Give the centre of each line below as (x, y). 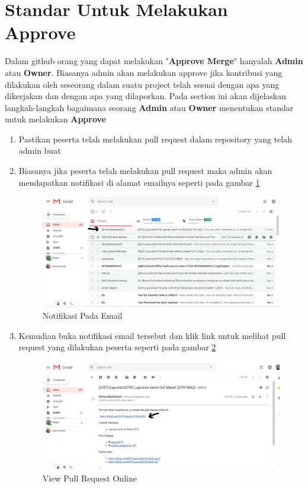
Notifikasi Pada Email (82, 316)
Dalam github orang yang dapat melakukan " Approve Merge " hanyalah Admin (154, 61)
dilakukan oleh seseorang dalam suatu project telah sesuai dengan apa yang (142, 84)
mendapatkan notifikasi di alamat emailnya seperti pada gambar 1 (139, 182)
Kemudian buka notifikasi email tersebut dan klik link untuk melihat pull (152, 335)
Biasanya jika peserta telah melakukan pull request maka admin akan (145, 171)
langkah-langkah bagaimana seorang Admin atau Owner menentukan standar (149, 107)
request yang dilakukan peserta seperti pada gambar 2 (117, 347)
